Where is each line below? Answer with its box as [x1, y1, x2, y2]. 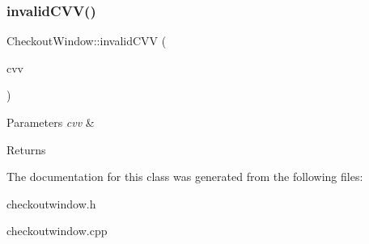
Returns [6, 141, 46, 158]
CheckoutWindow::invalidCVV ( [6, 32, 167, 49]
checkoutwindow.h [6, 195, 96, 212]
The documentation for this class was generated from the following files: [6, 168, 363, 185]
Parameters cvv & [6, 114, 95, 130]
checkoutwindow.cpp [6, 222, 108, 239]
